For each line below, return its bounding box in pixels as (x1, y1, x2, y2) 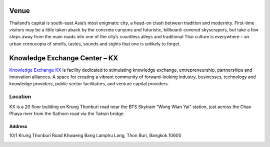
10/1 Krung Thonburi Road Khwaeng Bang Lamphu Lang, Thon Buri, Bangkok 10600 (9, 133, 181, 139)
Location (9, 93, 31, 100)
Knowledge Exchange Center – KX (9, 54, 118, 62)
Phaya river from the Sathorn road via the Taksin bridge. (9, 110, 125, 117)
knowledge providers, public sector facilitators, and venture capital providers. (9, 81, 169, 87)
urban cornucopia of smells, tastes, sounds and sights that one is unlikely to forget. (9, 40, 181, 47)
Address (9, 123, 27, 129)
